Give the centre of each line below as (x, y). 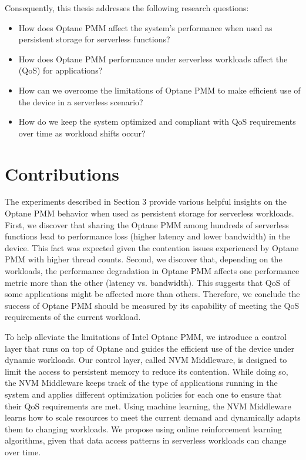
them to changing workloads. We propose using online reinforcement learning (143, 429)
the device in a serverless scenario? (81, 101)
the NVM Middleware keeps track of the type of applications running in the (141, 383)
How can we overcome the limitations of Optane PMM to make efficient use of (159, 90)
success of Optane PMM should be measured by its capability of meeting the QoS (152, 305)
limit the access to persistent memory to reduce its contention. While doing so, (147, 371)
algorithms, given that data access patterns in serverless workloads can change (146, 440)
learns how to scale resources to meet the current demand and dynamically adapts (153, 417)
